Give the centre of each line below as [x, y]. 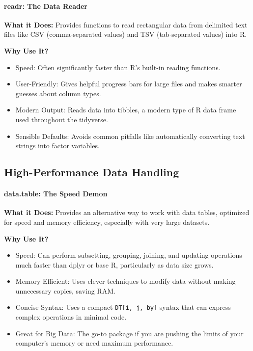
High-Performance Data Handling [92, 172]
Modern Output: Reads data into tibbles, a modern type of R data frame [126, 110]
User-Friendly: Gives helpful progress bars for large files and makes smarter [129, 84]
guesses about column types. [58, 93]
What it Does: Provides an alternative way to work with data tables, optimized [127, 212]
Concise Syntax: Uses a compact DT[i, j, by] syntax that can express [123, 307]
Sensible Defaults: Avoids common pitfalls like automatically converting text [130, 136]
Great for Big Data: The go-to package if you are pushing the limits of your [129, 333]
